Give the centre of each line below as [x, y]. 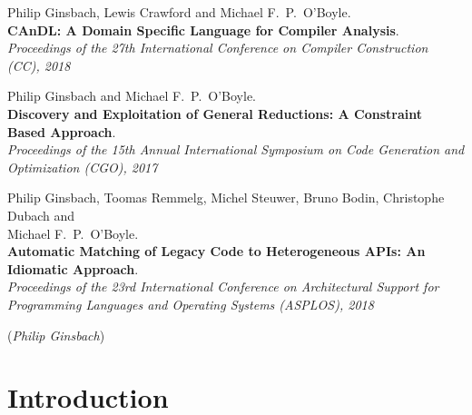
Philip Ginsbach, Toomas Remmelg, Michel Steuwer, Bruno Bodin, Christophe [226, 198]
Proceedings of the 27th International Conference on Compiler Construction [218, 48]
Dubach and [41, 215]
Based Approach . [62, 131]
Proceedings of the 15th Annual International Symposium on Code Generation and [236, 149]
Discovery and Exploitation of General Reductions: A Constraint [215, 113]
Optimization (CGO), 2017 [83, 167]
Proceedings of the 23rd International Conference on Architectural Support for [223, 287]
